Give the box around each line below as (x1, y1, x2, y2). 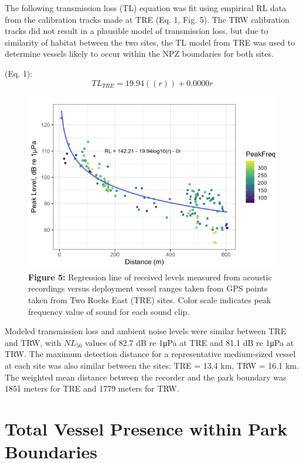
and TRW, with (5, 336, 62, 348)
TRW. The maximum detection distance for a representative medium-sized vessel (5, 348, 296, 360)
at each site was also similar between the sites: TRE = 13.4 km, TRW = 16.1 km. (5, 359, 299, 372)
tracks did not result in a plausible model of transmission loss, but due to (5, 25, 268, 37)
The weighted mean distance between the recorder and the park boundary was (5, 371, 287, 383)
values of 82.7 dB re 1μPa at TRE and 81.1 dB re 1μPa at (84, 336, 294, 348)
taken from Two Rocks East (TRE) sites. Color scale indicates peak (28, 294, 271, 306)
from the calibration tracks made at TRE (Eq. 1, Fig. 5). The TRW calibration (5, 13, 290, 25)
